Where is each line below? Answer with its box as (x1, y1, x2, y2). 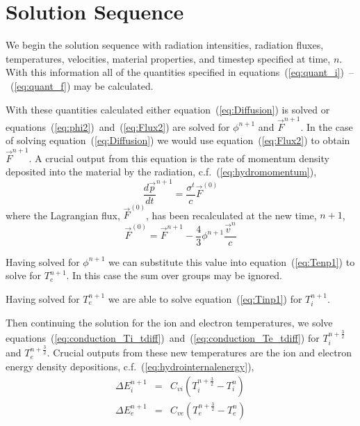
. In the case (300, 119, 353, 134)
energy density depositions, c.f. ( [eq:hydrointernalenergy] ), (6, 359, 254, 373)
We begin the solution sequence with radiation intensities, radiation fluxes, (6, 38, 324, 52)
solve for (6, 268, 42, 283)
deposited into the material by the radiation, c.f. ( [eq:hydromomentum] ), (6, 164, 317, 179)
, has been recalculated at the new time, (146, 207, 317, 222)
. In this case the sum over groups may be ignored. (66, 268, 282, 283)
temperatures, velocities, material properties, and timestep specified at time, (6, 51, 331, 65)
